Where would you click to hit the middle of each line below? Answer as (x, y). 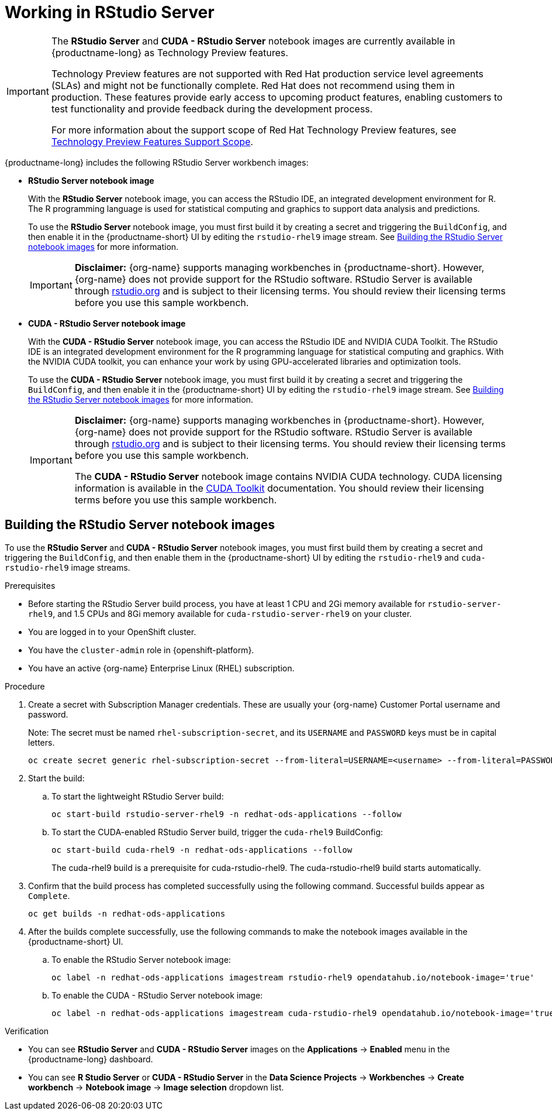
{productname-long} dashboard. (91, 1059)
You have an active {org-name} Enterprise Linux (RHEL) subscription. (161, 668)
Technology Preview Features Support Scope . (152, 141)
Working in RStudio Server (110, 12)
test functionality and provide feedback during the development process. (212, 109)
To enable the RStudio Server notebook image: (141, 959)
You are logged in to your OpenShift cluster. (112, 632)
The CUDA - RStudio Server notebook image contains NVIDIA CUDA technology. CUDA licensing (288, 476)
